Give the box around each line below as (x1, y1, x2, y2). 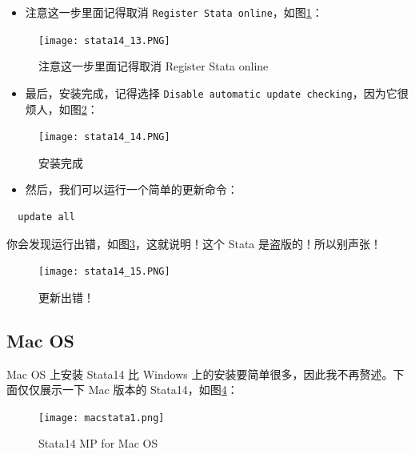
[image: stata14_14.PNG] (38, 131, 170, 143)
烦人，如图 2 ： (25, 100, 98, 117)
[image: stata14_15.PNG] (38, 266, 170, 278)
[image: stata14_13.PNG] (38, 34, 170, 46)
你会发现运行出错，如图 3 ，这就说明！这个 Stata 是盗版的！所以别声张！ (6, 235, 381, 251)
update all (18, 211, 75, 223)
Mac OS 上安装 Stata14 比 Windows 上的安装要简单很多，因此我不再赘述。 (6, 365, 393, 382)
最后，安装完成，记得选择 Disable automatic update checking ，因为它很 (25, 84, 409, 101)
